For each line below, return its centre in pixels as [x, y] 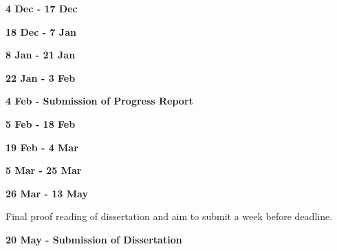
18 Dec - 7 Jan [41, 31]
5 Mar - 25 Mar [44, 170]
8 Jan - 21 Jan [41, 55]
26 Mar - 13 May [47, 193]
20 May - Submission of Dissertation [94, 239]
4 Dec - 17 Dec [42, 8]
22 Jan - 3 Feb [41, 77]
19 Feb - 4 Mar [42, 147]
